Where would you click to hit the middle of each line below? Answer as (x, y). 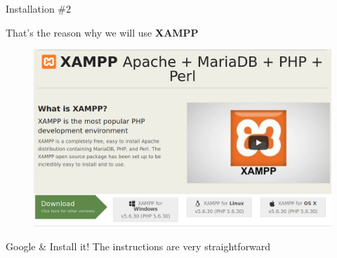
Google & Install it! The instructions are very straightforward (138, 246)
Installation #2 (39, 8)
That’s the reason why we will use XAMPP (102, 32)
